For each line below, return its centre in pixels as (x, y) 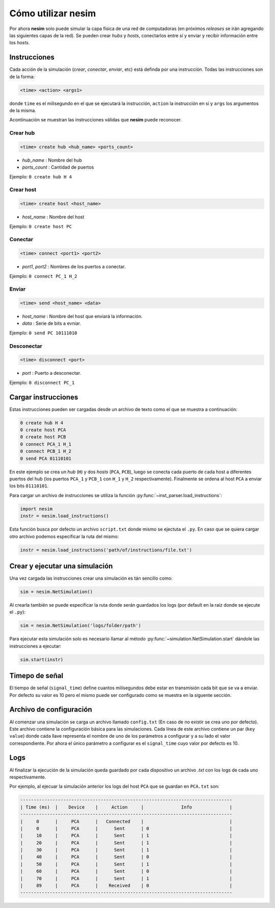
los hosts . (20, 43)
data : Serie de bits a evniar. (52, 323)
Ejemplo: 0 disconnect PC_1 (42, 382)
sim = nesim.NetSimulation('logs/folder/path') (80, 626)
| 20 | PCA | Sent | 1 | (126, 843)
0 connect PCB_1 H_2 (46, 451)
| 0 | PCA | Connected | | (126, 821)
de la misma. (23, 110)
